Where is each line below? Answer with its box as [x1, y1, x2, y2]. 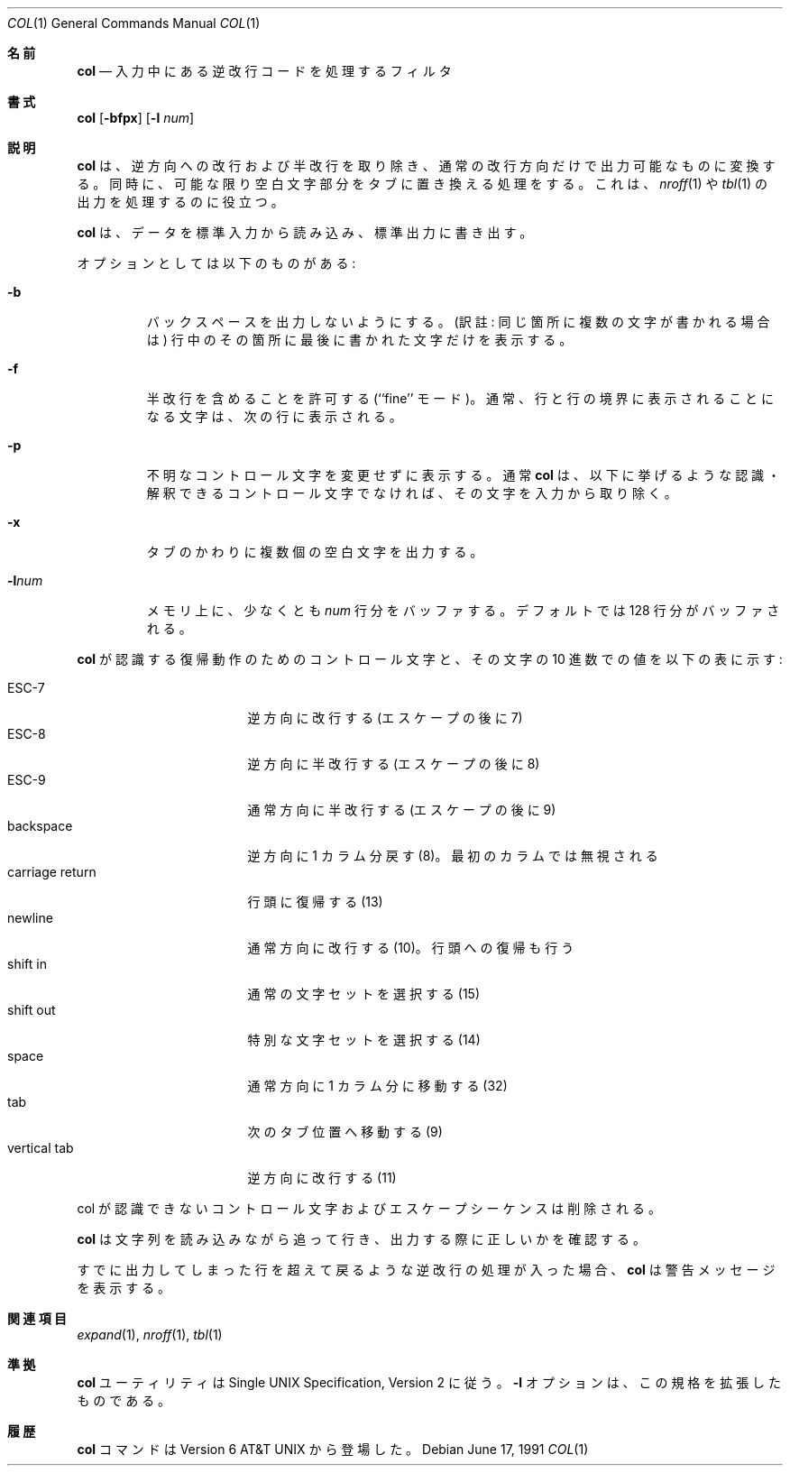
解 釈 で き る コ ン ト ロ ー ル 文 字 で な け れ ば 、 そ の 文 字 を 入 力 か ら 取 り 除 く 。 [146, 485, 677, 501]
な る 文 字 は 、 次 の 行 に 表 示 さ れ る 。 [146, 409, 402, 424]
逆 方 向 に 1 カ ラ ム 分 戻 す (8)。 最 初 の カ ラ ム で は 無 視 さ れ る [247, 848, 658, 863]
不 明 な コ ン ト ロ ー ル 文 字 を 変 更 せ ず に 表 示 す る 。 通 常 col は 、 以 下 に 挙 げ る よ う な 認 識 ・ [146, 467, 781, 483]
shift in [7, 956, 47, 971]
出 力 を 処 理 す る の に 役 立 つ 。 [77, 194, 284, 209]
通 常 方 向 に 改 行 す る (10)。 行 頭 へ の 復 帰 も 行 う [247, 940, 574, 955]
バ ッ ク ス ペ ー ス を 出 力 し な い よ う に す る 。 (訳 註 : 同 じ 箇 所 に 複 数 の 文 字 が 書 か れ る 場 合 [146, 314, 770, 329]
